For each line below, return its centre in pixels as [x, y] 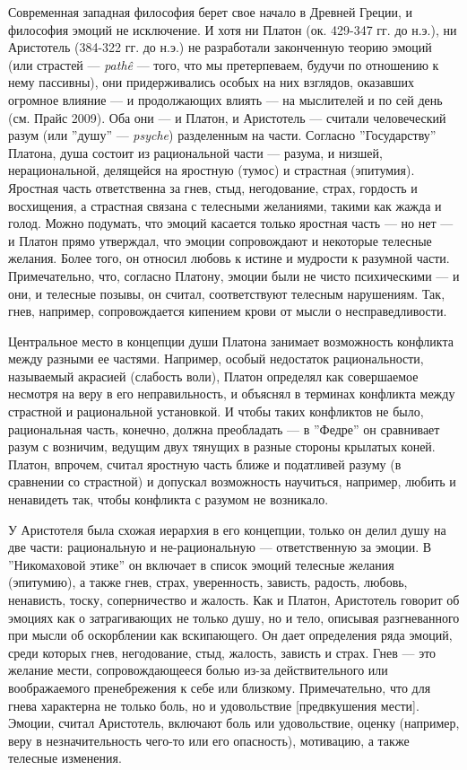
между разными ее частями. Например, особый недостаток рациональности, [216, 359]
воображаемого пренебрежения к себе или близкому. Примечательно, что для [220, 687]
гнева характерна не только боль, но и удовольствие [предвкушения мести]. [214, 705]
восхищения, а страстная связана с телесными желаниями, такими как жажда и [225, 205]
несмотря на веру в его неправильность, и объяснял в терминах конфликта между [232, 394]
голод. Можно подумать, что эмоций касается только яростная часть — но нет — [231, 223]
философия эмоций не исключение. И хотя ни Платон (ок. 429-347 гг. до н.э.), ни [233, 29]
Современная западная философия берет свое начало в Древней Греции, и [211, 12]
